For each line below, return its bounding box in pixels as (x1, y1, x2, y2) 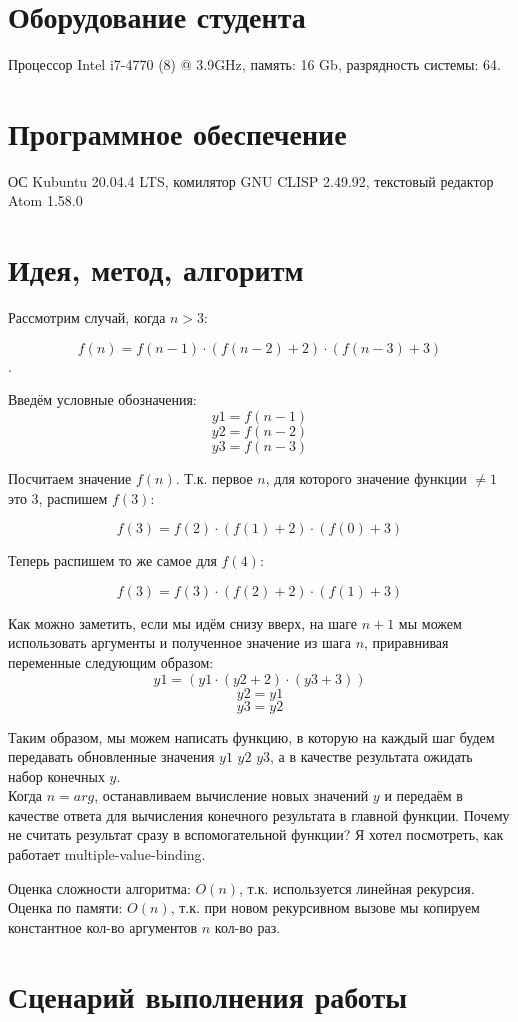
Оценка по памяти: (8, 897, 123, 918)
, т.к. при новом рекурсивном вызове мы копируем (170, 897, 480, 918)
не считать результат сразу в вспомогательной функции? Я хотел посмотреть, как (8, 824, 504, 845)
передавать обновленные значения (8, 746, 215, 767)
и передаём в (384, 785, 463, 806)
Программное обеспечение (8, 112, 347, 153)
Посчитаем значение (8, 467, 132, 488)
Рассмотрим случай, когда (8, 307, 166, 328)
